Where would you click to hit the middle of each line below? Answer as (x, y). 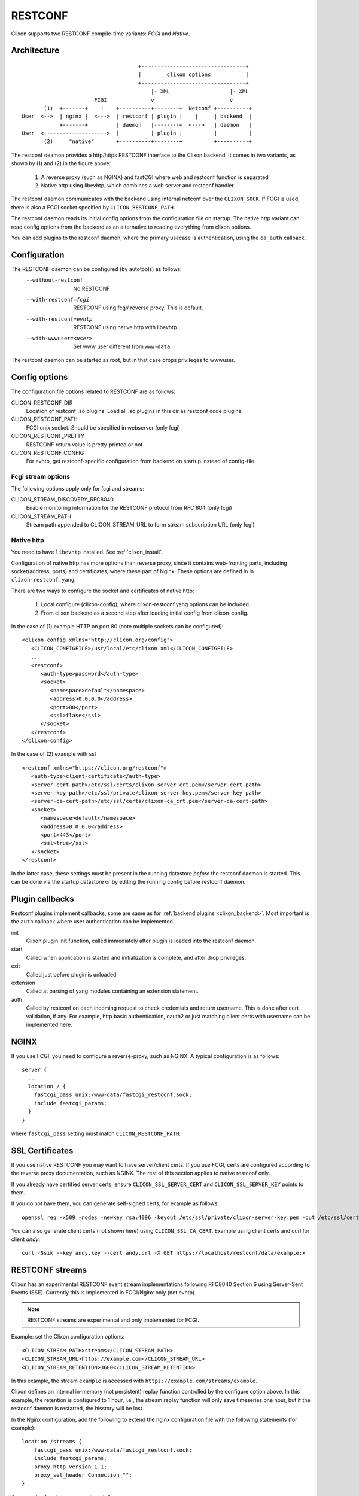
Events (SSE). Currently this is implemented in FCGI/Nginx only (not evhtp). (104, 1293)
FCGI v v (163, 100)
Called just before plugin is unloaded (71, 974)
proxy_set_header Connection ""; (83, 1475)
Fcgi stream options (41, 477)
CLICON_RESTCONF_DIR (42, 402)
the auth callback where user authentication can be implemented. (93, 922)
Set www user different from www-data (122, 346)
